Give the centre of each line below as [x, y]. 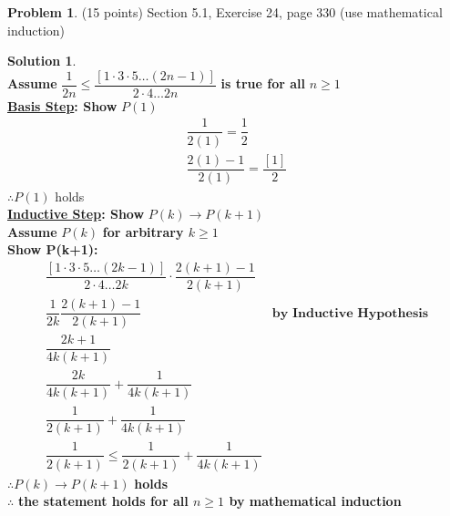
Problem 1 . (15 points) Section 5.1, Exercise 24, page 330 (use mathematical [225, 12]
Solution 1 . [42, 61]
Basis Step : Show [62, 105]
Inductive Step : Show [76, 214]
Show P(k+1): [53, 249]
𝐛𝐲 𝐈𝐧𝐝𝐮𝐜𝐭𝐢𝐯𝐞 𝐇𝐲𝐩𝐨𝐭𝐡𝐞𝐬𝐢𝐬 [350, 313]
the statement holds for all [103, 501]
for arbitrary [143, 231]
